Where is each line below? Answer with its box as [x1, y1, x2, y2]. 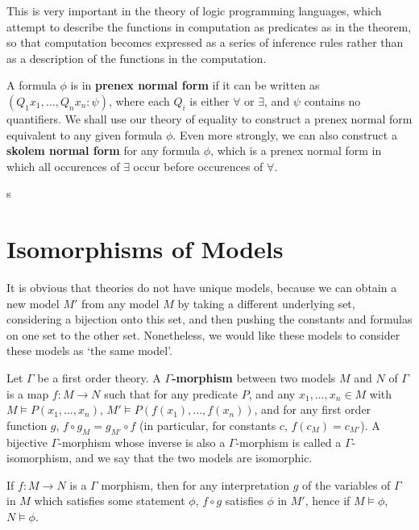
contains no [304, 92, 361, 109]
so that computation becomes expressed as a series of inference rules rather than [6, 34, 404, 51]
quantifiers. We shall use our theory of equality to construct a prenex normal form [6, 110, 413, 127]
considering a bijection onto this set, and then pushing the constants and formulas [6, 311, 413, 328]
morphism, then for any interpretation [101, 476, 289, 493]
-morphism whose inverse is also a [58, 433, 226, 450]
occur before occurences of [133, 157, 263, 174]
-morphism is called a [235, 433, 342, 450]
